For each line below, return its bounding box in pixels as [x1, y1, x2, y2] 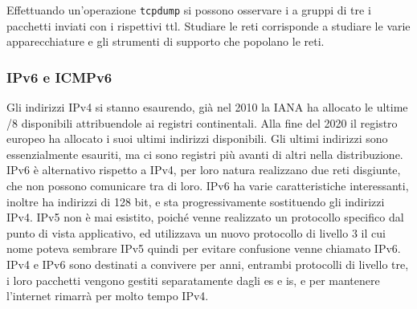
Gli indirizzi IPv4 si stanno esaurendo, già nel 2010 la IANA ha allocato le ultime [6, 99, 408, 116]
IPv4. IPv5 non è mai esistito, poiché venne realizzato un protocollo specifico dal [6, 209, 404, 226]
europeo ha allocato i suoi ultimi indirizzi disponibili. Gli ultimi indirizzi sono [6, 130, 388, 147]
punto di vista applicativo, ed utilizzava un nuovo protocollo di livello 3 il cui [6, 224, 386, 241]
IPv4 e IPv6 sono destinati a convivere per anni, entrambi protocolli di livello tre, [6, 256, 409, 272]
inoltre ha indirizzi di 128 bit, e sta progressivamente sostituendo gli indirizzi [6, 193, 385, 209]
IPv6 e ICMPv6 [6, 67, 112, 87]
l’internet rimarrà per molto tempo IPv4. [6, 287, 209, 304]
